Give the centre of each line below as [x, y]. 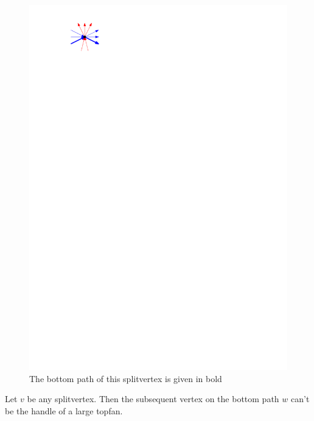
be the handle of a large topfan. [64, 410]
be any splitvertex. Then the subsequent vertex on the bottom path [153, 399]
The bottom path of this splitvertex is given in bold [126, 378]
